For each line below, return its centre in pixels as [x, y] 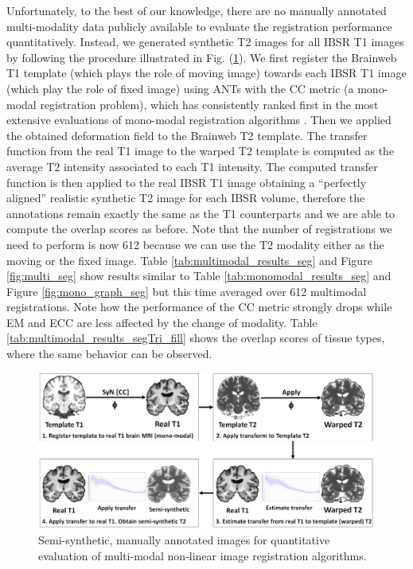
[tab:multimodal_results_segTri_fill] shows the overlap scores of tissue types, [196, 338]
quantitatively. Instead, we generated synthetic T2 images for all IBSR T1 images [205, 42]
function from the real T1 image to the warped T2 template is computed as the [201, 151]
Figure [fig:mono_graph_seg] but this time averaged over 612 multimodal [187, 291]
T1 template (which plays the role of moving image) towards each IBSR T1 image [206, 73]
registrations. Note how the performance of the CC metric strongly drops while [199, 307]
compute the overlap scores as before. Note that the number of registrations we [199, 229]
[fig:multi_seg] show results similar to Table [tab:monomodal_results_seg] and [199, 276]
